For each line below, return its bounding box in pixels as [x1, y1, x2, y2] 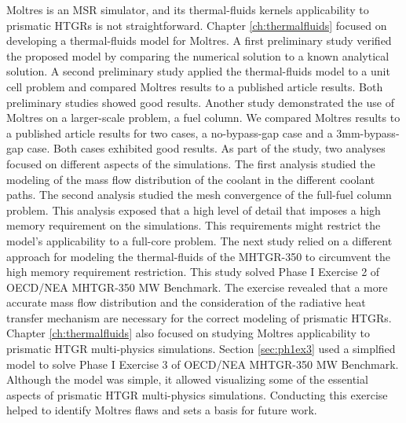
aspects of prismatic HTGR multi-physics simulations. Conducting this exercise [6, 386, 388, 403]
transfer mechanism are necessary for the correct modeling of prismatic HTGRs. [6, 309, 392, 326]
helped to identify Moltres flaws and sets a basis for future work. [6, 402, 317, 418]
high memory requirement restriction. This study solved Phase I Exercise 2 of [6, 263, 380, 280]
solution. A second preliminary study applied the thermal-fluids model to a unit [6, 63, 390, 79]
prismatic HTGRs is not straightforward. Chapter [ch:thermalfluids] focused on [6, 17, 387, 33]
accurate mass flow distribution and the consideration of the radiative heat [6, 294, 366, 311]
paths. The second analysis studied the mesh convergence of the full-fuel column [6, 186, 392, 203]
